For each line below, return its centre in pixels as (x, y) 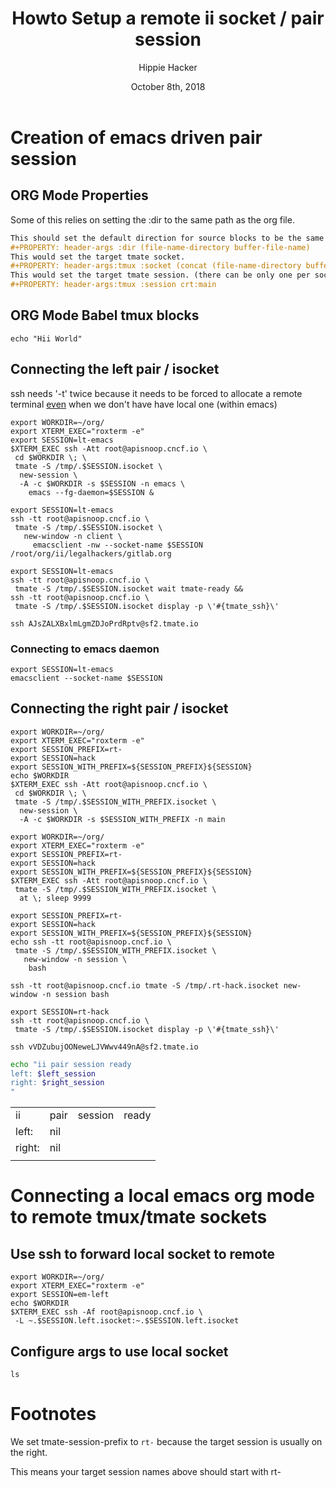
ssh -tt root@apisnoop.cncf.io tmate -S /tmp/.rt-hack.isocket (145, 985)
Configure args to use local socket (119, 1351)
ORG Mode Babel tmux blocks (105, 315)
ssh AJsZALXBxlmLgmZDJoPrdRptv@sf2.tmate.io (104, 623)
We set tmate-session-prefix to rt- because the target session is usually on (166, 1441)
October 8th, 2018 (168, 86)
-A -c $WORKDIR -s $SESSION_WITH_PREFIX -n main (122, 819)
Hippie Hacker (168, 67)
